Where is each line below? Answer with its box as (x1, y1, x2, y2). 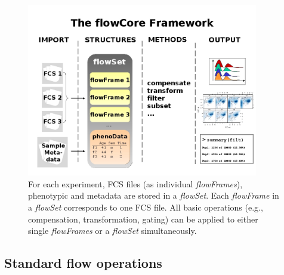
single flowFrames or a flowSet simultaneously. (28, 224, 197, 237)
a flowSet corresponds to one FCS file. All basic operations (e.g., (28, 200, 263, 213)
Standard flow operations (4, 254, 162, 272)
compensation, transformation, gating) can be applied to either (28, 212, 258, 225)
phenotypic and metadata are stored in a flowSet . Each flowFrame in (28, 189, 279, 202)
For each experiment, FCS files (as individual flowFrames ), (28, 177, 243, 190)
